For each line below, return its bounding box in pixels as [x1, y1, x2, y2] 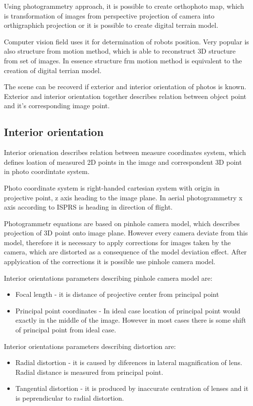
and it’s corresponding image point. [4, 100, 110, 111]
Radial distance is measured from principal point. [15, 367, 163, 377]
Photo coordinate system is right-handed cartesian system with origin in [4, 182, 220, 193]
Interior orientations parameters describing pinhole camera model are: [4, 272, 213, 283]
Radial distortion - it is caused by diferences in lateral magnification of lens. [15, 357, 242, 367]
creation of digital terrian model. [4, 65, 102, 75]
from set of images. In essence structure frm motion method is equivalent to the [4, 55, 242, 65]
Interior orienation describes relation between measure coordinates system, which [4, 147, 246, 157]
